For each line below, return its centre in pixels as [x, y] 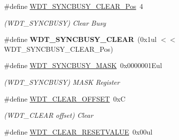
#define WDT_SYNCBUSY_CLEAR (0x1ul [80, 39]
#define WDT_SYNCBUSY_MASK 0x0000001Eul [83, 65]
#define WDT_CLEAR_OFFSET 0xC [65, 98]
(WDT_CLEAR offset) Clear [49, 115]
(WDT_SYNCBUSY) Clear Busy [55, 22]
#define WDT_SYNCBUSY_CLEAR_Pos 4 [74, 6]
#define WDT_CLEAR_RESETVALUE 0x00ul [78, 131]
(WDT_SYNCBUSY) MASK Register [62, 82]
